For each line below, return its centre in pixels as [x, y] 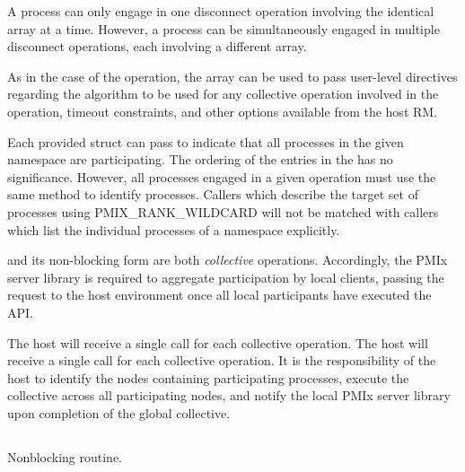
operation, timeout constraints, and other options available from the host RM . [223, 111]
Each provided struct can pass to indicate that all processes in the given [206, 141]
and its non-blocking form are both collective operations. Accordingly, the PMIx [228, 260]
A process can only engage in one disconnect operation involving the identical [221, 11]
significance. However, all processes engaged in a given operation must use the [222, 176]
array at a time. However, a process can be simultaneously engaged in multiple [224, 28]
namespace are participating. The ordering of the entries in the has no [200, 159]
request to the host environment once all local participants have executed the [219, 295]
